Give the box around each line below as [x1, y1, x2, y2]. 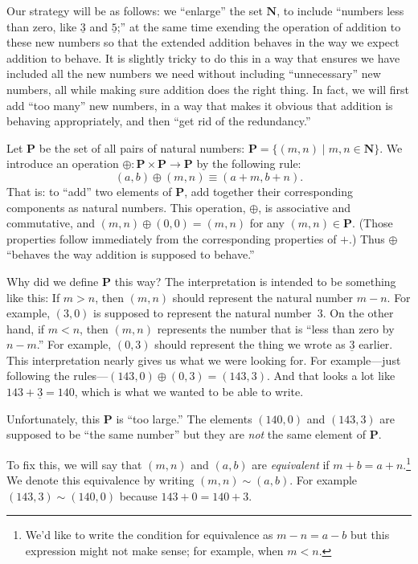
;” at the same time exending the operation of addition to [117, 18, 401, 35]
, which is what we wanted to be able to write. [74, 383, 304, 400]
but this [350, 526, 390, 543]
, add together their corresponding [184, 182, 354, 199]
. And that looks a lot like [267, 367, 395, 384]
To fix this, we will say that [6, 456, 142, 472]
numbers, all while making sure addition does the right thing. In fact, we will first [6, 80, 409, 97]
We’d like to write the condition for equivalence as [25, 526, 273, 543]
